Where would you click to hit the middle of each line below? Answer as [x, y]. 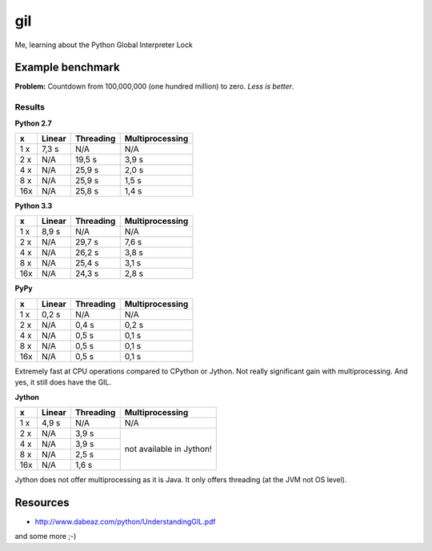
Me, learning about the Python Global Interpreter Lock [104, 45]
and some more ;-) [46, 537]
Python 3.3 [34, 206]
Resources [42, 503]
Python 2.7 [33, 123]
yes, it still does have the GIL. [63, 382]
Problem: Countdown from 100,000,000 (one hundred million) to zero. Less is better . [154, 86]
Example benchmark [67, 68]
